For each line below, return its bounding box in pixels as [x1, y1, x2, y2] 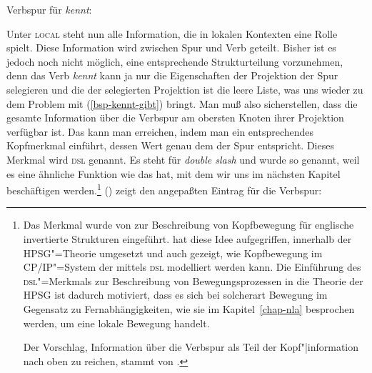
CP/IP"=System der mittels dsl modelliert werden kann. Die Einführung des [23, 259, 361, 274]
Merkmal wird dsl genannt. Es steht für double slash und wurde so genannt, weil [6, 151, 360, 166]
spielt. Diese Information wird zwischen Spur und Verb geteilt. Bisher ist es [6, 40, 336, 55]
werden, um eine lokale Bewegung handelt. [23, 315, 210, 330]
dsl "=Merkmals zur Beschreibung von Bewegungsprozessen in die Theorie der [23, 273, 363, 288]
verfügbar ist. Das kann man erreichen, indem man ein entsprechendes [6, 124, 314, 139]
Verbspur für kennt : [6, 2, 92, 16]
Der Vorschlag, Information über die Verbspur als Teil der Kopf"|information [23, 339, 359, 354]
